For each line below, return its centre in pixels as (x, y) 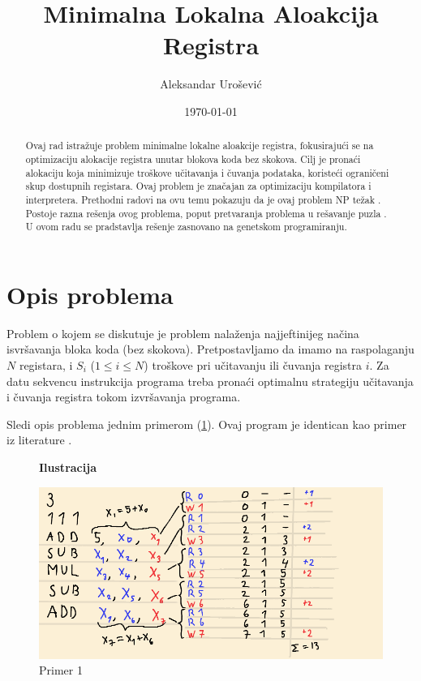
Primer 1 (61, 670)
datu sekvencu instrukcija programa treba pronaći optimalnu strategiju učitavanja (210, 381)
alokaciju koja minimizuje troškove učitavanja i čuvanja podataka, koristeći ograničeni (207, 172)
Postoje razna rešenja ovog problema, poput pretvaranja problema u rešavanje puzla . (206, 213)
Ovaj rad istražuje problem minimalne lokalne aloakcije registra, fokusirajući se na (200, 146)
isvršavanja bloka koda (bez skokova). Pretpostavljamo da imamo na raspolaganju (210, 349)
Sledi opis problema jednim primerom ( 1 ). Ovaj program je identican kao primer (207, 424)
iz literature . (39, 440)
